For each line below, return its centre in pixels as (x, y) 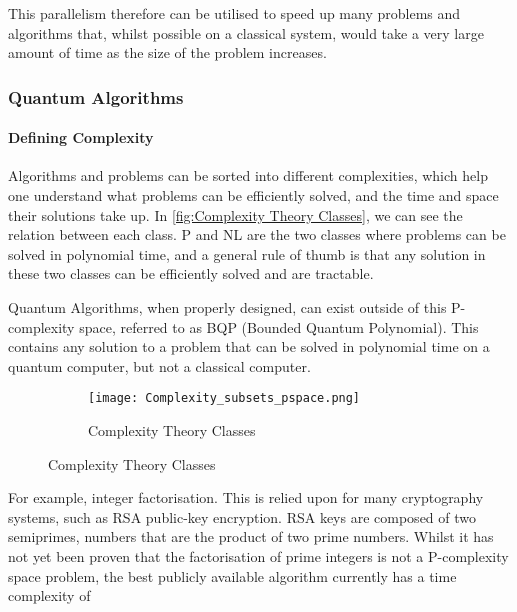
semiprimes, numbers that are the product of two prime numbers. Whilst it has (251, 536)
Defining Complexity (81, 137)
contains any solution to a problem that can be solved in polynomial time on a (249, 346)
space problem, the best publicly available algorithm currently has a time (232, 575)
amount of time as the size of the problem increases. (167, 52)
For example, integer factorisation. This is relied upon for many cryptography (246, 497)
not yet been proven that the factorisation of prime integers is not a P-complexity (258, 555)
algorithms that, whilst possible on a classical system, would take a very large (246, 32)
